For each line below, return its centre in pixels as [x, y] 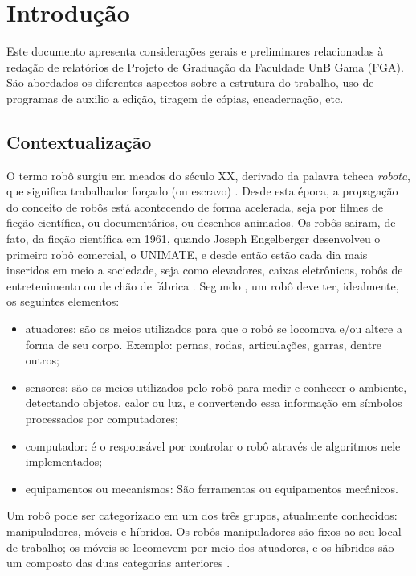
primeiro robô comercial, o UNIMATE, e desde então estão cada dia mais [187, 254]
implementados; [64, 461]
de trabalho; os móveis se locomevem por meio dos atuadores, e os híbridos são [200, 547]
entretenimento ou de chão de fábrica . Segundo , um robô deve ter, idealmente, [203, 285]
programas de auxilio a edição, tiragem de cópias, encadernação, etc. [175, 98]
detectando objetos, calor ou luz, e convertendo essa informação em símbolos [214, 403]
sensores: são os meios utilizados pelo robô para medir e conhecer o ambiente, [216, 387]
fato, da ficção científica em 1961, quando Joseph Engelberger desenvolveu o [194, 239]
